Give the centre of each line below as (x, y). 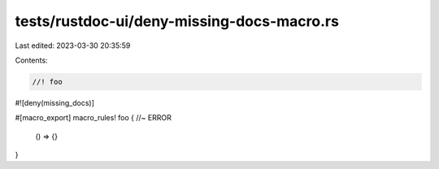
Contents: (31, 60)
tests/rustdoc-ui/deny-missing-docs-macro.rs (177, 21)
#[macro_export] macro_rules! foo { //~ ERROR (93, 118)
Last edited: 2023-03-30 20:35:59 (73, 45)
